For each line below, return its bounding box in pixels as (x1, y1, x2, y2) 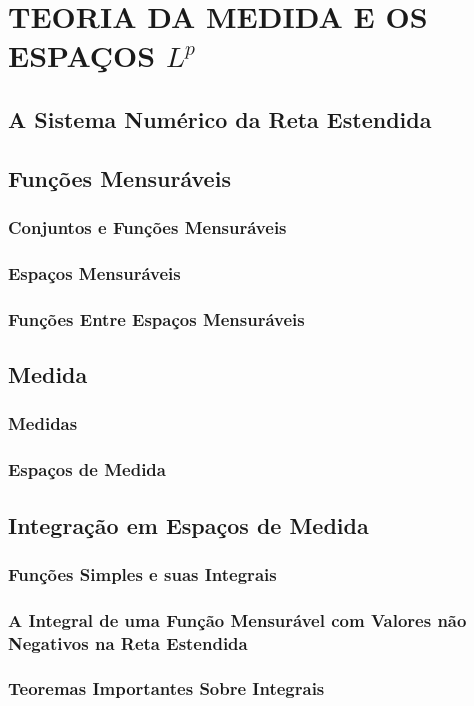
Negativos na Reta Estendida (8, 630, 248, 655)
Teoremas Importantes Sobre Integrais (8, 676, 325, 701)
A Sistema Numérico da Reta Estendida (8, 103, 432, 134)
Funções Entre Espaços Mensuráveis (8, 306, 305, 331)
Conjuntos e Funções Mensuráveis (8, 215, 287, 240)
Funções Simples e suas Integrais (8, 561, 277, 586)
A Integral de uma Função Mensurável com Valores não (8, 607, 467, 632)
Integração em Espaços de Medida (8, 509, 369, 540)
